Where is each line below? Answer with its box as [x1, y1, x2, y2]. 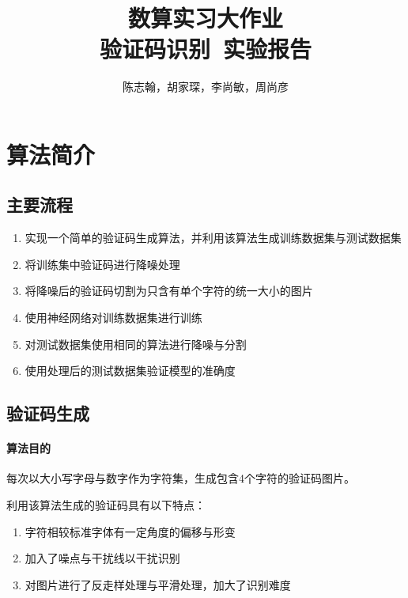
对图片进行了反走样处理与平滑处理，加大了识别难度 [25, 576, 291, 592]
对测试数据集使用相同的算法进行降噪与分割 [25, 335, 247, 352]
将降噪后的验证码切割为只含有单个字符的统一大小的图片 [25, 282, 313, 299]
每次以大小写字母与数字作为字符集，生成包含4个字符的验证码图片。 [6, 470, 355, 486]
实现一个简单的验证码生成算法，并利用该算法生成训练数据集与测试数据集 [25, 229, 402, 246]
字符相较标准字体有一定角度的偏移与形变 [25, 523, 236, 539]
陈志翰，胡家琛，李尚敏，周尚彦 [123, 78, 289, 95]
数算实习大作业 [127, 2, 283, 34]
